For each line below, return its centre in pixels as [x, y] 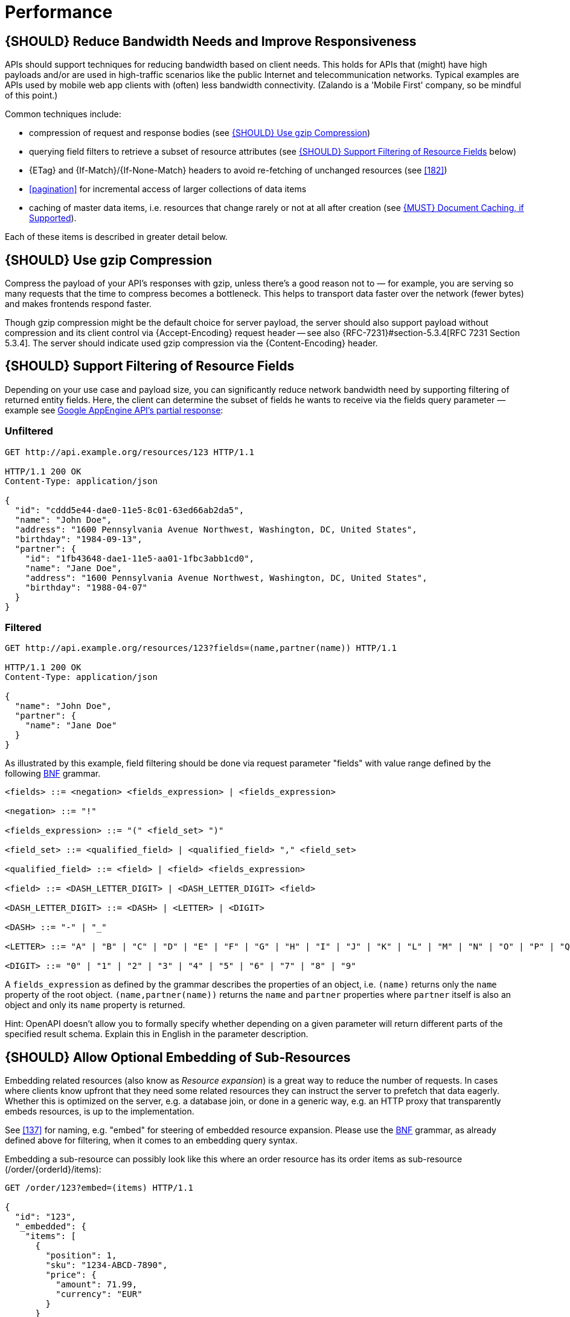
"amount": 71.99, [97, 1285]
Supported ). [53, 218]
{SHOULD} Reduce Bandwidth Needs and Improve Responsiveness [211, 41]
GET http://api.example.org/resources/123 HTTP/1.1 [130, 452]
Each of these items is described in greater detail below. [116, 237]
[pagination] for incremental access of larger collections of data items [168, 189]
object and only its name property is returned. [95, 1005]
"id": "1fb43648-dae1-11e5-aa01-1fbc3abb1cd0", [140, 558]
